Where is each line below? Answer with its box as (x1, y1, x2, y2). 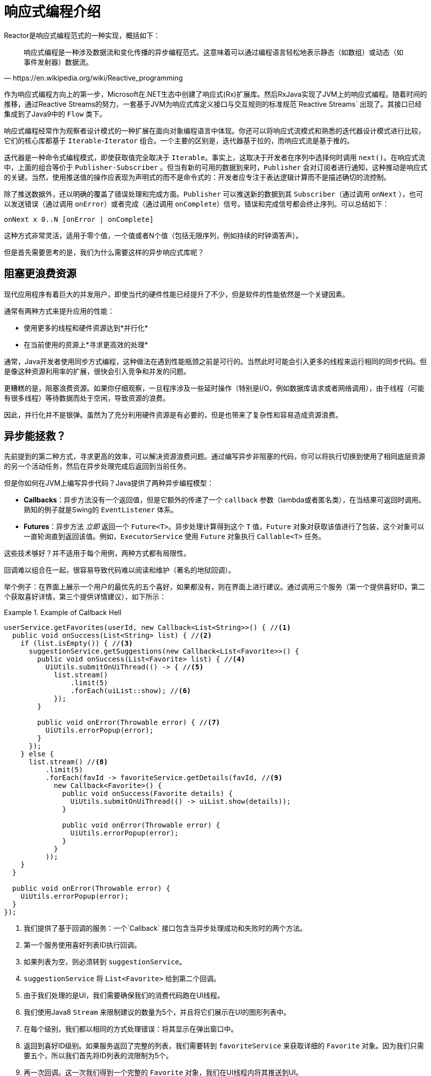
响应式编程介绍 (4, 3, 101, 20)
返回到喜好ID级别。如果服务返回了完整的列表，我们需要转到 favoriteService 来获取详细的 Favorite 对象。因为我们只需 (24, 1041, 424, 1050)
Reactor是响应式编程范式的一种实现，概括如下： (4, 31, 161, 40)
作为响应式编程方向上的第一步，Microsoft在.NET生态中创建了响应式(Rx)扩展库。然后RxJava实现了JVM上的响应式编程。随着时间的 (4, 89, 427, 98)
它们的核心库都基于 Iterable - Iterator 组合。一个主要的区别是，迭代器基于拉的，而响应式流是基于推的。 (4, 136, 354, 145)
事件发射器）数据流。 (24, 57, 93, 66)
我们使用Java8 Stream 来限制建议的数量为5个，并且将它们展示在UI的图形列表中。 (24, 1008, 290, 1017)
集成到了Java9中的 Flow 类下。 (4, 109, 107, 118)
